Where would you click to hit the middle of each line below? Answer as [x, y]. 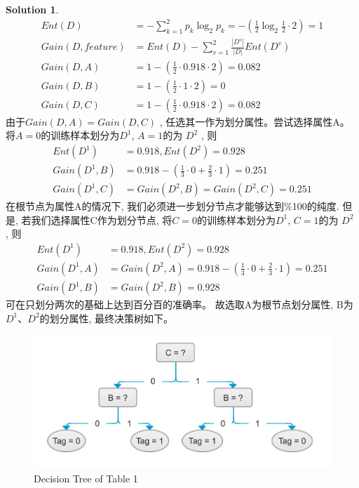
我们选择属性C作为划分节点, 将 [102, 219]
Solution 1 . [32, 9]
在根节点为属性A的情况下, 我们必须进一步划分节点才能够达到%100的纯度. [172, 206]
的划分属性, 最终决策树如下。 [107, 318]
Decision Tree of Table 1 [86, 479]
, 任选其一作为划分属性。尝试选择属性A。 [255, 121]
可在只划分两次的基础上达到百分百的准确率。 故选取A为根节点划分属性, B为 [179, 304]
